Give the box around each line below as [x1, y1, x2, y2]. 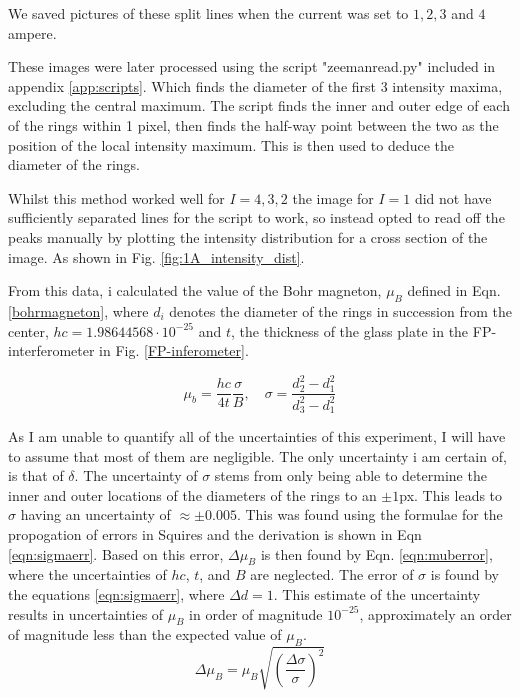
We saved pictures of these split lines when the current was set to [8, 3, 409, 23]
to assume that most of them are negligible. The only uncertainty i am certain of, [8, 445, 507, 466]
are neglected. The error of [250, 564, 414, 585]
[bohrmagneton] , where [8, 300, 149, 321]
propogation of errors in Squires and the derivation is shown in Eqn [8, 524, 422, 545]
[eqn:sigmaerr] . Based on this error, [8, 543, 224, 564]
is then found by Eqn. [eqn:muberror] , [260, 543, 493, 564]
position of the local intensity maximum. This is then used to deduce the [8, 134, 455, 155]
